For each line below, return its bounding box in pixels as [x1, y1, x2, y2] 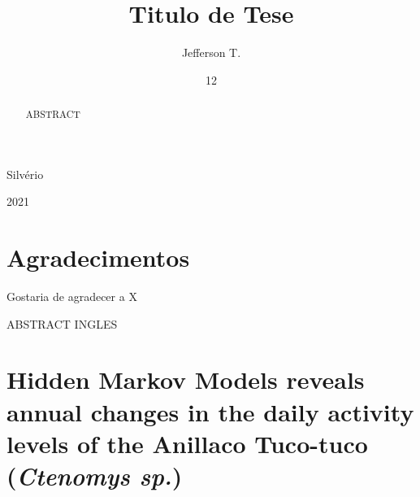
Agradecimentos [6, 241, 190, 274]
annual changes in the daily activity [6, 395, 414, 428]
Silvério [6, 165, 44, 182]
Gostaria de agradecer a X [6, 288, 137, 305]
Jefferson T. [181, 44, 241, 61]
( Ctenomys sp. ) [6, 459, 183, 493]
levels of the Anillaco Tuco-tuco [6, 426, 368, 460]
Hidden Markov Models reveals [6, 363, 365, 396]
